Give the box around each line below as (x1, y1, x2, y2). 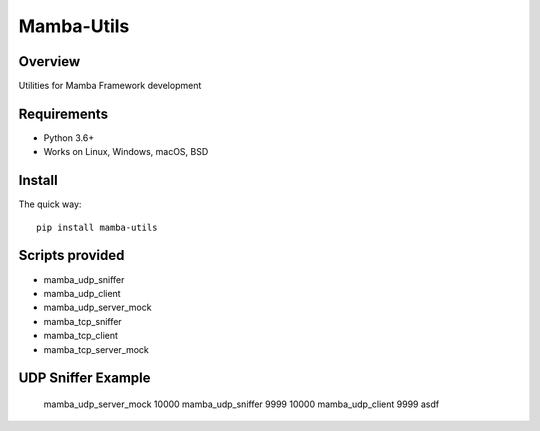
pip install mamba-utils (36, 221, 158, 233)
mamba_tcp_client (43, 330, 119, 342)
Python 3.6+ (43, 131, 95, 144)
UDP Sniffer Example (18, 370, 151, 387)
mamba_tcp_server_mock (43, 343, 150, 355)
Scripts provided (18, 247, 125, 264)
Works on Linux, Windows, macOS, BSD (43, 146, 209, 158)
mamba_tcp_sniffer (43, 315, 122, 327)
